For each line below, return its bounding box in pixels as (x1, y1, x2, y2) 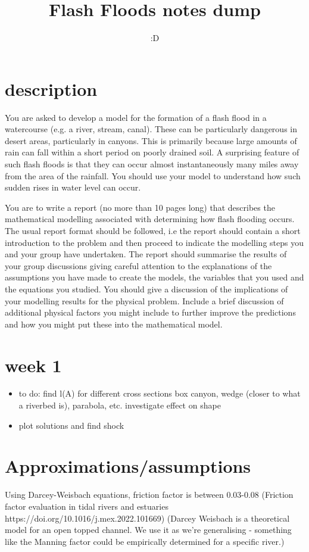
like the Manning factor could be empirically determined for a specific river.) (5, 535, 285, 547)
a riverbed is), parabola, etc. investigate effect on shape (18, 399, 221, 411)
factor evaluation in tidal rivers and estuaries (5, 500, 168, 512)
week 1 (5, 353, 62, 377)
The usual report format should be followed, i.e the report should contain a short (5, 224, 301, 236)
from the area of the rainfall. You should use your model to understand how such (5, 169, 301, 182)
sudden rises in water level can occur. (5, 181, 141, 194)
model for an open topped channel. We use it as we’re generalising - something (5, 523, 292, 536)
